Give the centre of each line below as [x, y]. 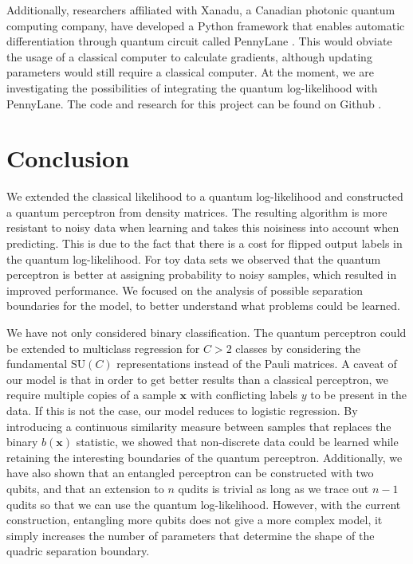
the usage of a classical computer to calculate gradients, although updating [189, 56]
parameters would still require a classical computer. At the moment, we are [190, 72]
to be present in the [358, 395]
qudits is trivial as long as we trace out [273, 488]
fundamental [37, 364]
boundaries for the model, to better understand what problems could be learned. [204, 305]
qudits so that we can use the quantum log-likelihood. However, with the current [204, 504]
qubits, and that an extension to [85, 488]
